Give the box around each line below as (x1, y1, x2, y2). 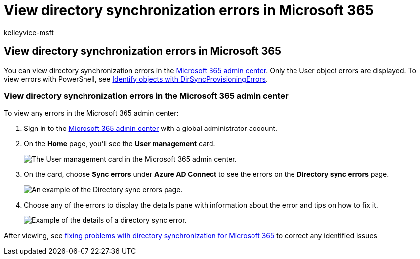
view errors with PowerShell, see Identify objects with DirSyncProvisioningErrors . (4, 74, 268, 83)
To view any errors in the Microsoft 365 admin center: (4, 109, 179, 118)
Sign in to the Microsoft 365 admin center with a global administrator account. (24, 124, 278, 133)
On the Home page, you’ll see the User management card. (24, 139, 215, 148)
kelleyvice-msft (4, 28, 54, 37)
